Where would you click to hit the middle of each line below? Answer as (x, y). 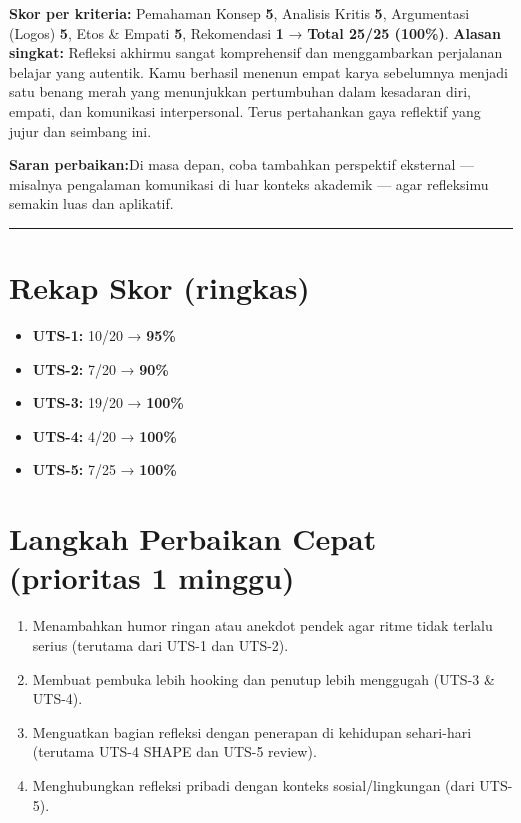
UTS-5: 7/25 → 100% (104, 469)
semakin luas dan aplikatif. (91, 203)
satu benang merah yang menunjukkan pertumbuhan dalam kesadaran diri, (240, 91)
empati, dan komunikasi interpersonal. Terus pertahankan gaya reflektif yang (245, 110)
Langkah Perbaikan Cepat (193, 538)
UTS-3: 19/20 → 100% (108, 402)
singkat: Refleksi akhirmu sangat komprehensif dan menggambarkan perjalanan (256, 52)
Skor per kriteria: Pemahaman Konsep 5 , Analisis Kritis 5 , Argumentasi (239, 13)
